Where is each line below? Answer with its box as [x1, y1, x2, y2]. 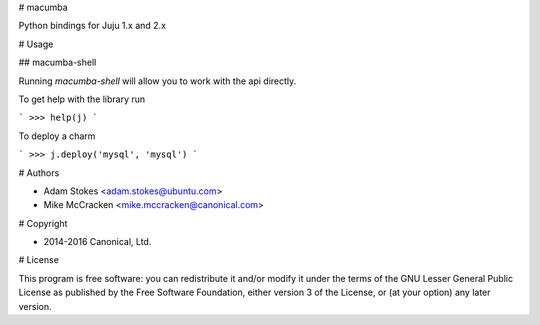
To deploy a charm [18, 130, 96, 142]
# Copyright [18, 217, 68, 229]
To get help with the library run [18, 93, 146, 105]
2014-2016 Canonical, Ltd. [43, 236, 152, 248]
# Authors [18, 166, 60, 179]
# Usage [18, 38, 54, 50]
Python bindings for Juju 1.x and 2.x [18, 20, 167, 32]
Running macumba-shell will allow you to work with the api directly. [18, 75, 297, 87]
